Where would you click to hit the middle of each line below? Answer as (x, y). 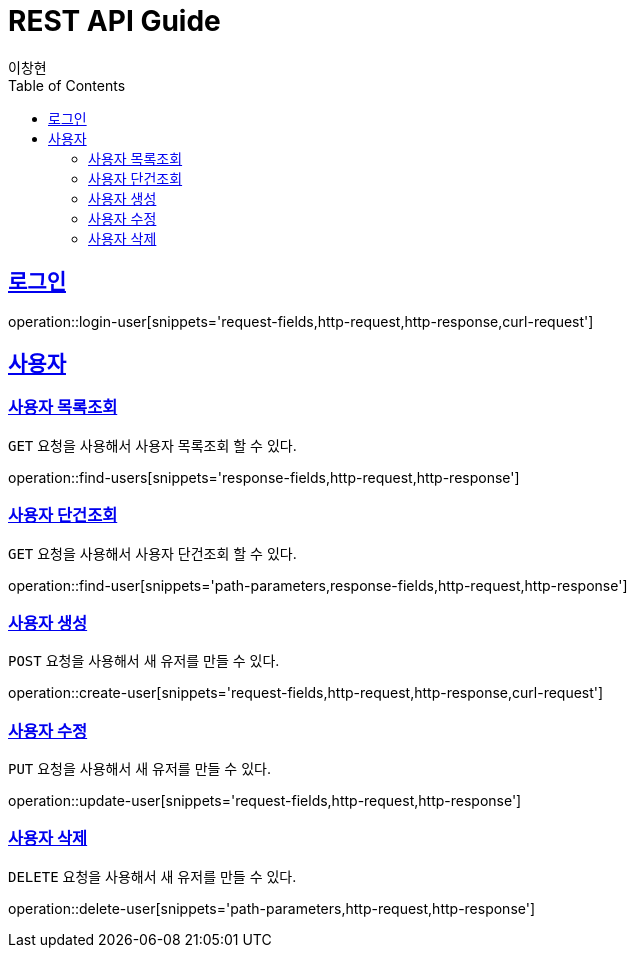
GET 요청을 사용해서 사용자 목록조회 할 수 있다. (152, 445)
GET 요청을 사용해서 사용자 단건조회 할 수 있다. (152, 553)
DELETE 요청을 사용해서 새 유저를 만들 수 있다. (152, 876)
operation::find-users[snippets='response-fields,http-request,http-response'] (264, 477)
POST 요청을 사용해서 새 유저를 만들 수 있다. (144, 661)
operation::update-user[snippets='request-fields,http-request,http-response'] (265, 801)
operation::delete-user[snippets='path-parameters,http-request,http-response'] (272, 908)
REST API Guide (114, 21)
